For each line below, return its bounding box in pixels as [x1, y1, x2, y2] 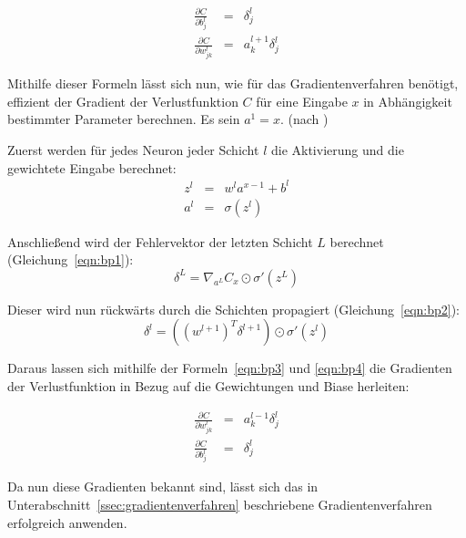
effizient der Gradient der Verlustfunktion [7, 91, 238, 110]
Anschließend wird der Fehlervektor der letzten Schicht [7, 232, 313, 251]
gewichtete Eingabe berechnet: [7, 158, 177, 177]
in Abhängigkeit [363, 91, 452, 110]
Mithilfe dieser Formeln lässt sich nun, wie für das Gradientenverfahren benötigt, [7, 74, 459, 93]
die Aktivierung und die [270, 140, 404, 159]
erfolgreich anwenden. [7, 512, 127, 532]
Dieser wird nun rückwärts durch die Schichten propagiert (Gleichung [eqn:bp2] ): [7, 299, 461, 318]
